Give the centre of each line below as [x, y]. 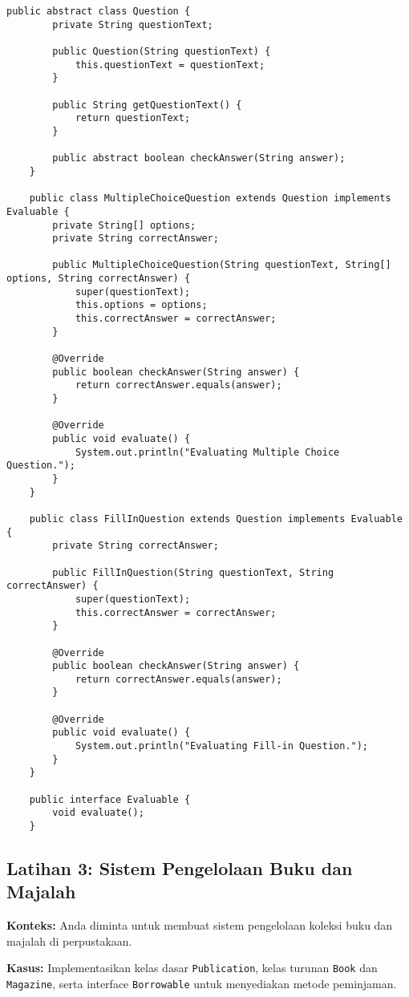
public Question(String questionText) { [162, 51]
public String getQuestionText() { [147, 105]
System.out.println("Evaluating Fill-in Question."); [222, 746]
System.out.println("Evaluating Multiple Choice [207, 452]
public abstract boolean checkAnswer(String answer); [199, 158]
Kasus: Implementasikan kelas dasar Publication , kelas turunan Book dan [192, 968]
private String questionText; [133, 24]
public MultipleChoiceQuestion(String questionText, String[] [222, 265]
